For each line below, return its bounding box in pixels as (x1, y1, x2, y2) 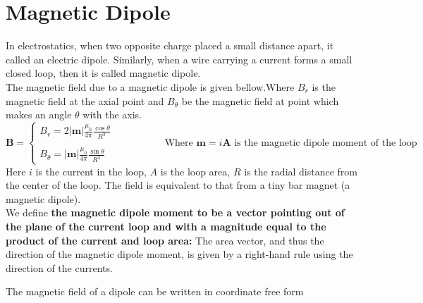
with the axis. (82, 107, 142, 122)
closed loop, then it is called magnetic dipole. (6, 66, 201, 80)
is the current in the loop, (35, 163, 147, 178)
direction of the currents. (6, 260, 113, 275)
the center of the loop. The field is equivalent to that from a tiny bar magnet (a (6, 178, 350, 192)
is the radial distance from (244, 163, 358, 178)
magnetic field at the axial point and (6, 93, 164, 108)
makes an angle (6, 107, 72, 122)
